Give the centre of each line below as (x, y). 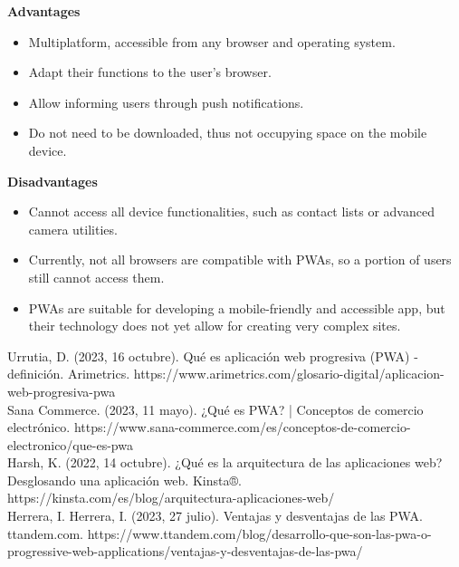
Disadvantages (53, 181)
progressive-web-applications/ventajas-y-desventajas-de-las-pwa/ (185, 551)
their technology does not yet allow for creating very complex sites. (215, 326)
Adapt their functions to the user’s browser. (150, 72)
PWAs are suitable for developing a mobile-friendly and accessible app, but (237, 308)
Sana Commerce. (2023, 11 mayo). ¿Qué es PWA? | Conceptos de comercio (215, 409)
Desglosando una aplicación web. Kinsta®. (124, 480)
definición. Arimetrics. (69, 374)
